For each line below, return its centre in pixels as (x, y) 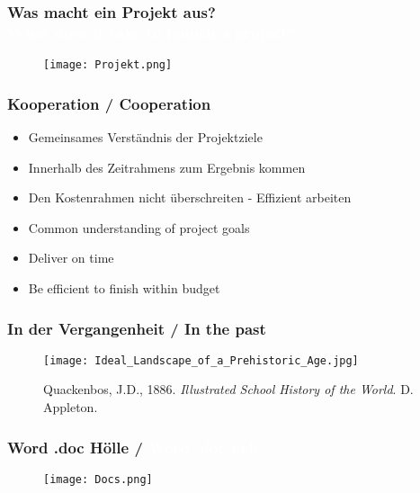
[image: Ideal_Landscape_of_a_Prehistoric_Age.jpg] (201, 360)
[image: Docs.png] (98, 479)
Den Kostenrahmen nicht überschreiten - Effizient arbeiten (190, 197)
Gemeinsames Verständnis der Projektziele (145, 137)
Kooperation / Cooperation (109, 103)
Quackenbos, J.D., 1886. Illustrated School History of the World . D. (228, 389)
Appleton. (71, 407)
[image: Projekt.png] (108, 65)
